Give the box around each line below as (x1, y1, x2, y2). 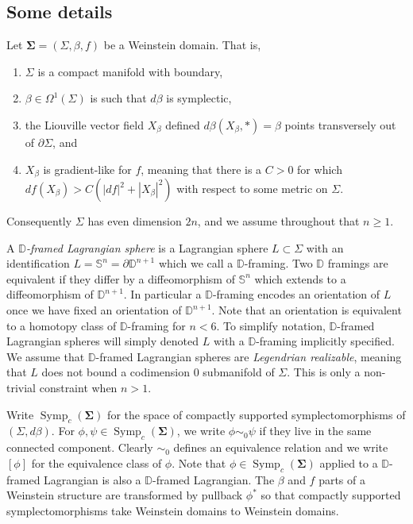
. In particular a (123, 286, 202, 302)
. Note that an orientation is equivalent (211, 302, 402, 318)
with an (306, 239, 344, 256)
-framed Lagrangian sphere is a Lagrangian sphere (25, 239, 268, 256)
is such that (90, 90, 147, 106)
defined (165, 116, 200, 133)
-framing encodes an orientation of (212, 286, 380, 302)
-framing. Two (244, 255, 313, 272)
